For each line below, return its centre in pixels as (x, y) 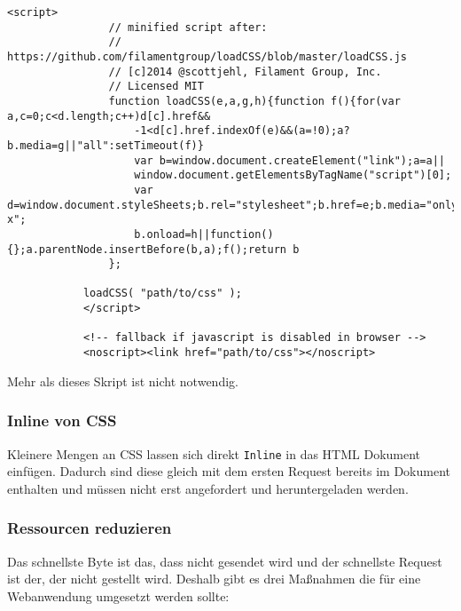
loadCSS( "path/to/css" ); (162, 294)
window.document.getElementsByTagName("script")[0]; (293, 175)
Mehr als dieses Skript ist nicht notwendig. (123, 381)
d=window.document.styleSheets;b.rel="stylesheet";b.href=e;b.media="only (233, 205)
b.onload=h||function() (204, 234)
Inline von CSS (62, 421)
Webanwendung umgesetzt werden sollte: (118, 595)
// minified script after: (188, 27)
